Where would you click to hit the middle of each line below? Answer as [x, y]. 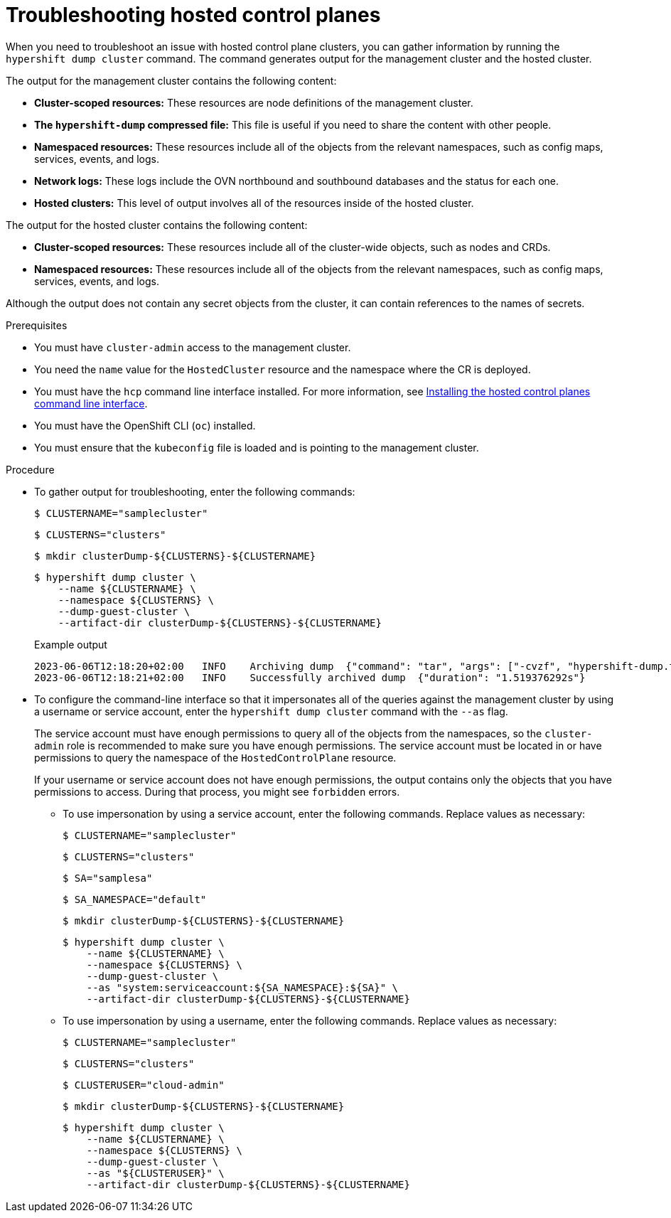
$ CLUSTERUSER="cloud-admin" [144, 1085]
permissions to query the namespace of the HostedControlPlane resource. [215, 757]
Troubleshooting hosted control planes [193, 15]
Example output [71, 644]
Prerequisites [37, 325]
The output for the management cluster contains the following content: [171, 80]
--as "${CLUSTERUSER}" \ [155, 1173]
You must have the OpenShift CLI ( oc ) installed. [145, 425]
